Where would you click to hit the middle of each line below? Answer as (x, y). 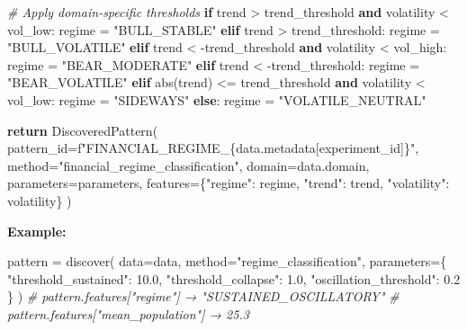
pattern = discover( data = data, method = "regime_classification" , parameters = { (227, 261)
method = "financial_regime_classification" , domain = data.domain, (189, 165)
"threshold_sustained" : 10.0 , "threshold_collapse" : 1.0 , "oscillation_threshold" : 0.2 (234, 278)
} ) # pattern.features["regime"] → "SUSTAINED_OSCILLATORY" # (203, 296)
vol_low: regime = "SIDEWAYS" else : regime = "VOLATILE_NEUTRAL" (217, 99)
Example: (37, 231)
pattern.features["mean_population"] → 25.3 (128, 313)
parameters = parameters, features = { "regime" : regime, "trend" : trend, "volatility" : (229, 183)
